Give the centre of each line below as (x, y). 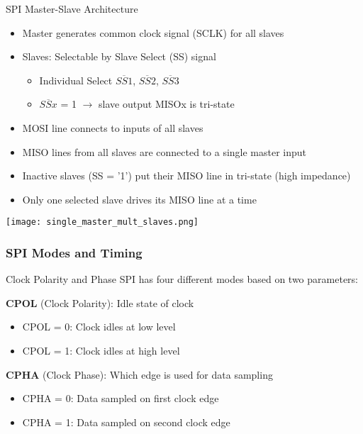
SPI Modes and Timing (74, 252)
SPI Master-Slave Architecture (72, 9)
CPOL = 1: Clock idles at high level (101, 350)
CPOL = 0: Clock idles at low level (99, 327)
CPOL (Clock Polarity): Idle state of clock (100, 302)
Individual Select (76, 80)
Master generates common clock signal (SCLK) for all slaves (153, 32)
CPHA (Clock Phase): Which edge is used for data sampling (139, 374)
